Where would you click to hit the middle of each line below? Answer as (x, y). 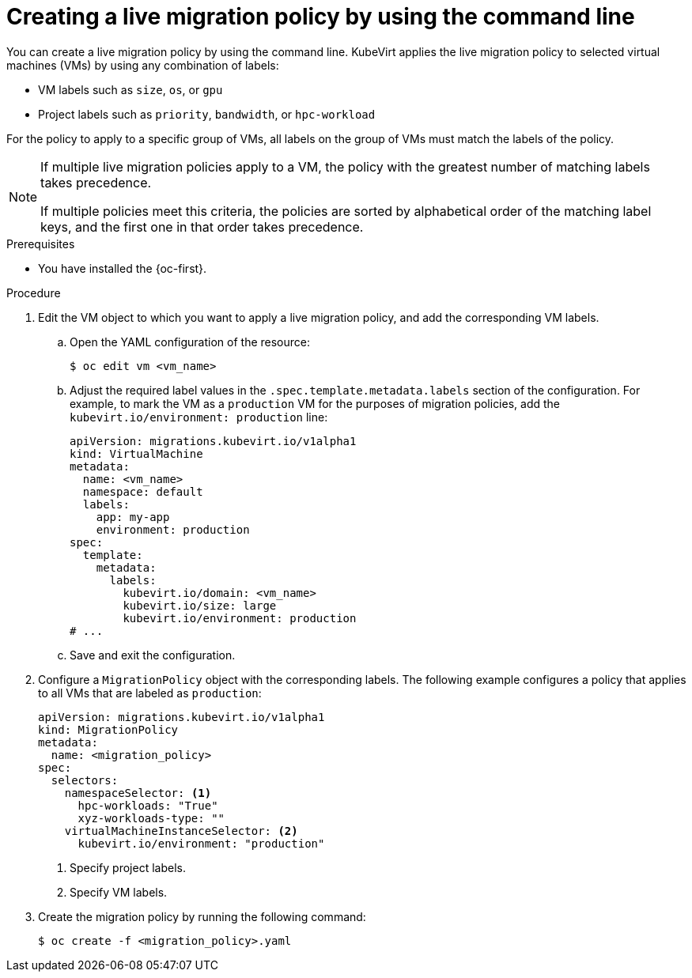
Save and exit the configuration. (153, 655)
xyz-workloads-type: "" (151, 818)
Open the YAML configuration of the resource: (190, 342)
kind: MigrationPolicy (108, 729)
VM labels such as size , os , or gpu (130, 89)
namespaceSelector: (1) (138, 793)
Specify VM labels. (119, 892)
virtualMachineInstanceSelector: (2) (181, 831)
